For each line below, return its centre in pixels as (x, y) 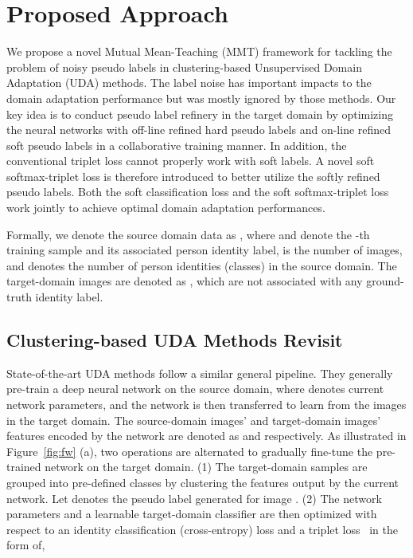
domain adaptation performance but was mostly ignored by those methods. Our (201, 98)
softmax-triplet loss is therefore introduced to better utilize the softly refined (193, 176)
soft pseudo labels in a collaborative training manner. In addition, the (177, 145)
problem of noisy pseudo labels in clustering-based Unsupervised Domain (184, 67)
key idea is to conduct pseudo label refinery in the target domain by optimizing (200, 114)
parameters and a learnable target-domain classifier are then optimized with (192, 514)
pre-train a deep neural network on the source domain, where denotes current (195, 389)
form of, (26, 545)
